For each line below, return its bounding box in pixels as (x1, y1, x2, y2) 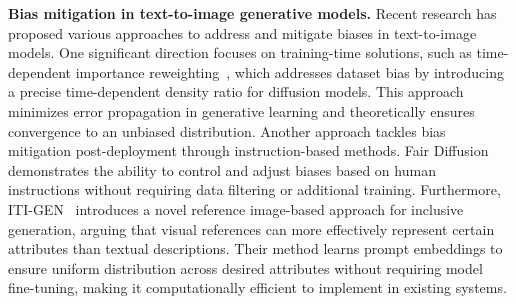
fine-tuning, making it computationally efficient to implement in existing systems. (8, 277, 507, 298)
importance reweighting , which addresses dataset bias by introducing (75, 61, 505, 82)
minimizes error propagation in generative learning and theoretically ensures (8, 100, 475, 121)
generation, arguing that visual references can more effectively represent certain (8, 218, 495, 239)
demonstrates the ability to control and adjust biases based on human (8, 159, 436, 180)
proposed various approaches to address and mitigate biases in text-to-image (8, 22, 477, 43)
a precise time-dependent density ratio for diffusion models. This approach (8, 81, 464, 102)
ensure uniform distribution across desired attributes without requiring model (8, 257, 483, 278)
